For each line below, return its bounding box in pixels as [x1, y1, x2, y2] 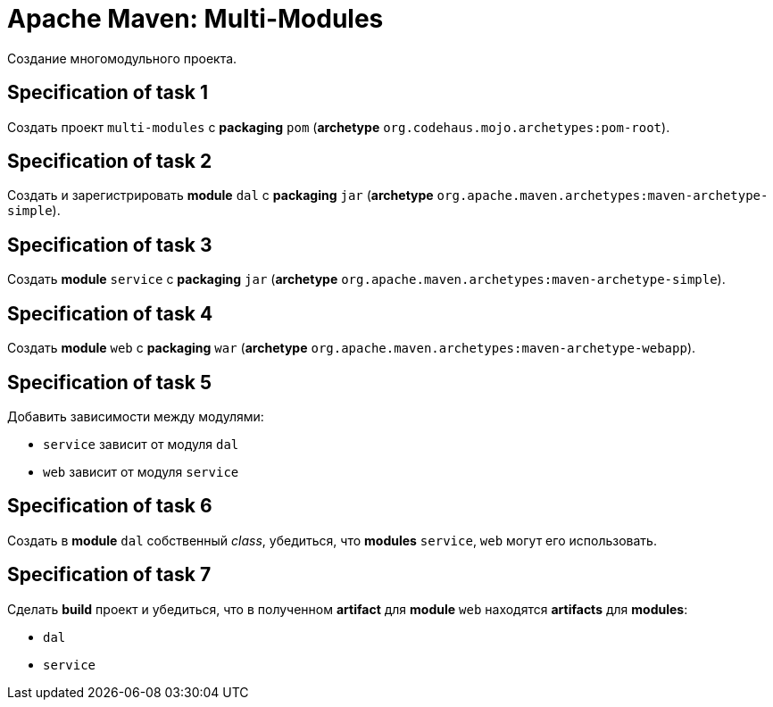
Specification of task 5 [7, 370, 212, 394]
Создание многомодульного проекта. [7, 50, 237, 66]
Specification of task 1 [7, 81, 208, 104]
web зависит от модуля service [43, 463, 239, 479]
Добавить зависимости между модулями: [7, 408, 264, 424]
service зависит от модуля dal [43, 436, 239, 452]
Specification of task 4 [7, 302, 213, 325]
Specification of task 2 [7, 150, 212, 173]
